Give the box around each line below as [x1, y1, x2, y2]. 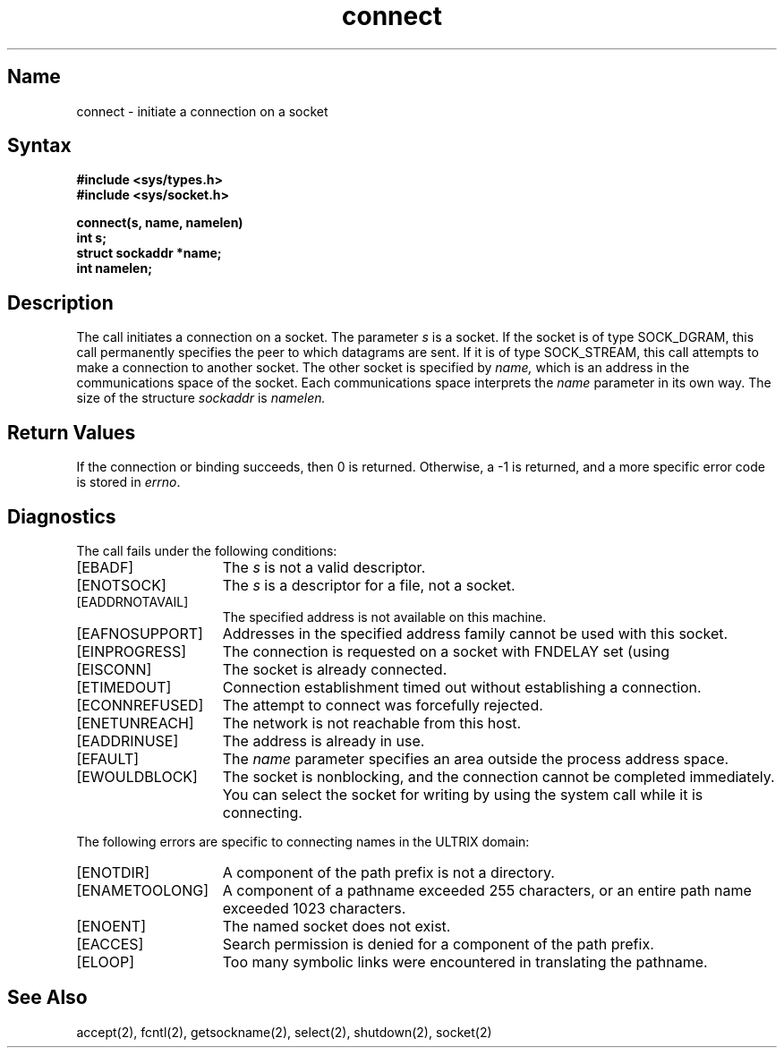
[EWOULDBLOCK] [76, 767, 198, 786]
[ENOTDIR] [76, 863, 149, 881]
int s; [76, 230, 107, 246]
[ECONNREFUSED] [76, 695, 204, 714]
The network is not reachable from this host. [222, 713, 522, 732]
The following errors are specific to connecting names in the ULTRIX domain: [76, 833, 530, 849]
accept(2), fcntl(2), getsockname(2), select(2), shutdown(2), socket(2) [76, 1024, 492, 1040]
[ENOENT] [76, 916, 146, 935]
